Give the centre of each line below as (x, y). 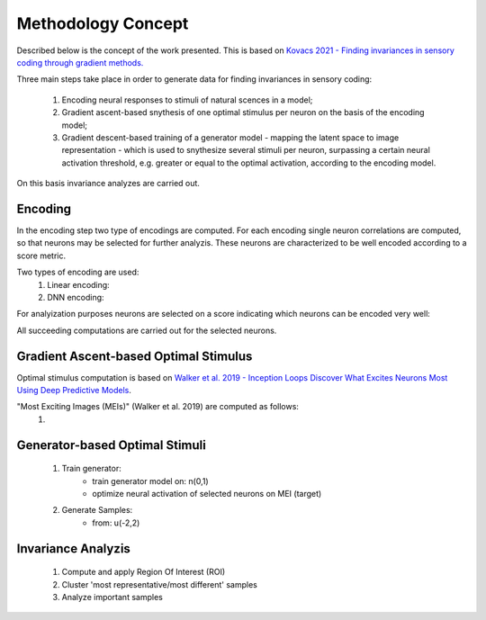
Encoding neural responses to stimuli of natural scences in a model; (187, 100)
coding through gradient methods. (80, 62)
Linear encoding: (78, 284)
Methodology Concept (103, 23)
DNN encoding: (76, 297)
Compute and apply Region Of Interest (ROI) (143, 572)
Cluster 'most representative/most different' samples (160, 584)
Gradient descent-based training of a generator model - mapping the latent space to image (230, 137)
